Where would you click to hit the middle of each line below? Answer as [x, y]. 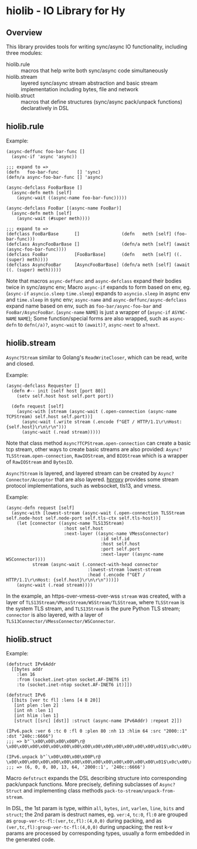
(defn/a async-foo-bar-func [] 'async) [55, 177]
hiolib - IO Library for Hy [66, 11]
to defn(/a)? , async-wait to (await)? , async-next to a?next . [89, 324]
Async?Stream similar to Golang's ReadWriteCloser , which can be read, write [97, 357]
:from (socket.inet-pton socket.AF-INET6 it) [73, 680]
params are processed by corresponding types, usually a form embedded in [98, 833]
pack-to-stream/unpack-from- [140, 791]
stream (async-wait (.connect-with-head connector [95, 564]
